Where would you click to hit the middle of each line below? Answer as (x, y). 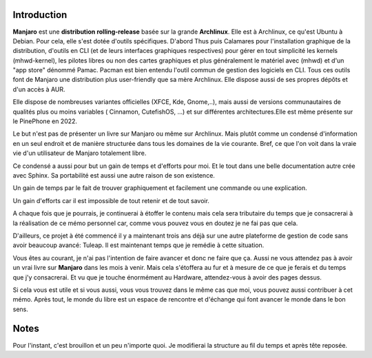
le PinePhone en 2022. (45, 121)
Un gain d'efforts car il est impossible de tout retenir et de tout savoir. (111, 200)
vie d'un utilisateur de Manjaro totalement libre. (80, 153)
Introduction (40, 15)
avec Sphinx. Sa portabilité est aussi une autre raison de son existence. (114, 175)
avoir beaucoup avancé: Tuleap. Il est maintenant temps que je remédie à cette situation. (138, 245)
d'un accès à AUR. (39, 89)
